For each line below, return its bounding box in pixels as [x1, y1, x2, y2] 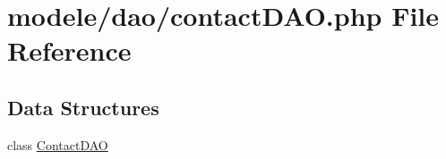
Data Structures [7, 93, 159, 121]
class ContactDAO [7, 135, 108, 154]
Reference [7, 32, 132, 69]
